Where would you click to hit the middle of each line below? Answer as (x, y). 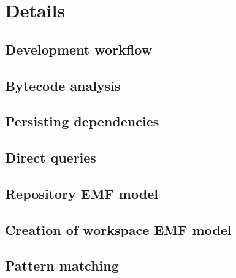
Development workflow (79, 49)
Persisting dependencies (82, 121)
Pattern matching (62, 265)
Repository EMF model (82, 193)
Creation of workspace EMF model (118, 229)
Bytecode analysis (63, 85)
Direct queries (51, 157)
